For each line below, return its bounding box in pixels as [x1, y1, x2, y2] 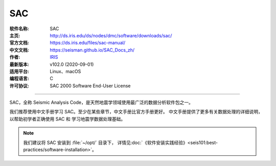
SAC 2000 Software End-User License [50, 82, 131, 89]
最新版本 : [9, 61, 29, 67]
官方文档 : [9, 40, 29, 46]
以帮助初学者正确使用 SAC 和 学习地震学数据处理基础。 [9, 115, 126, 122]
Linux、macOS [50, 68, 81, 74]
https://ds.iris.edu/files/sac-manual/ [50, 40, 125, 46]
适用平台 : [9, 68, 29, 74]
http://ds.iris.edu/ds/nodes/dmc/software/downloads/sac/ [50, 32, 172, 38]
